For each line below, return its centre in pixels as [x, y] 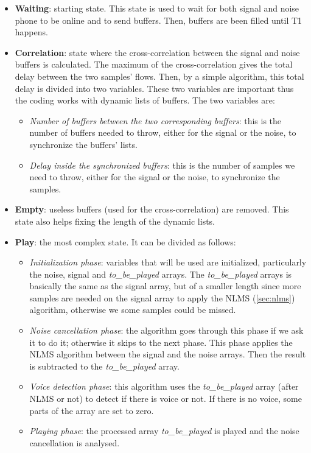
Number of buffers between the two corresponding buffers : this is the [155, 120]
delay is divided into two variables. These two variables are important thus [154, 88]
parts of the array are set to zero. [92, 410]
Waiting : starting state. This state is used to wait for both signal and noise [157, 8]
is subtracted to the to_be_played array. [104, 366]
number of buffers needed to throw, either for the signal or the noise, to [163, 132]
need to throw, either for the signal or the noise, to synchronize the [155, 177]
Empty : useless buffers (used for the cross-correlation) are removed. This [152, 209]
